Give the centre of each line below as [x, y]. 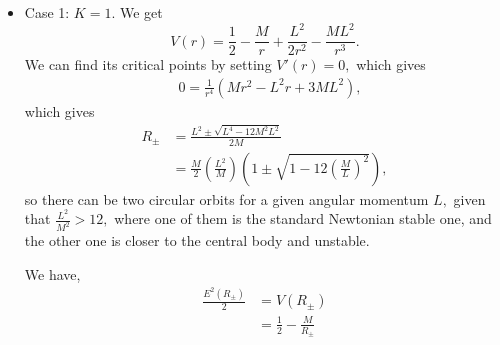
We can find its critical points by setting [148, 64]
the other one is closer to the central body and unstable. [197, 240]
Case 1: [47, 12]
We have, [52, 273]
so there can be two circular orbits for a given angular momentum [226, 198]
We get [141, 12]
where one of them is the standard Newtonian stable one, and [303, 218]
